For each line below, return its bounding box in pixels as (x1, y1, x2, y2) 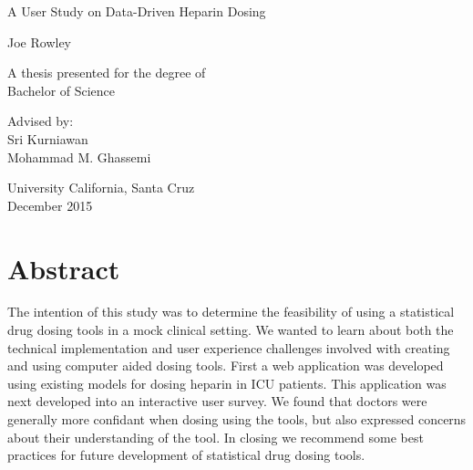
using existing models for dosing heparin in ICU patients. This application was (7, 373, 447, 392)
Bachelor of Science (7, 80, 116, 99)
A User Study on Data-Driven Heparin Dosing (7, 2, 266, 20)
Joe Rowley (7, 32, 71, 51)
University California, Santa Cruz (7, 178, 195, 197)
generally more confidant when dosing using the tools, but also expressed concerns (7, 410, 467, 429)
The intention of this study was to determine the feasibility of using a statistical (7, 302, 455, 321)
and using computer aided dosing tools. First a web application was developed (7, 356, 444, 375)
